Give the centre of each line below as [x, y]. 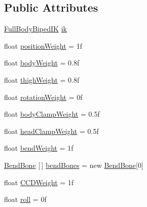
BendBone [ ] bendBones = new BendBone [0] [74, 165]
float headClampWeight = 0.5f [51, 131]
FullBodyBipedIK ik [35, 29]
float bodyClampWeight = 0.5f [52, 114]
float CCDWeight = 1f [39, 182]
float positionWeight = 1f [43, 45]
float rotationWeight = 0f [43, 97]
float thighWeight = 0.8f [42, 79]
